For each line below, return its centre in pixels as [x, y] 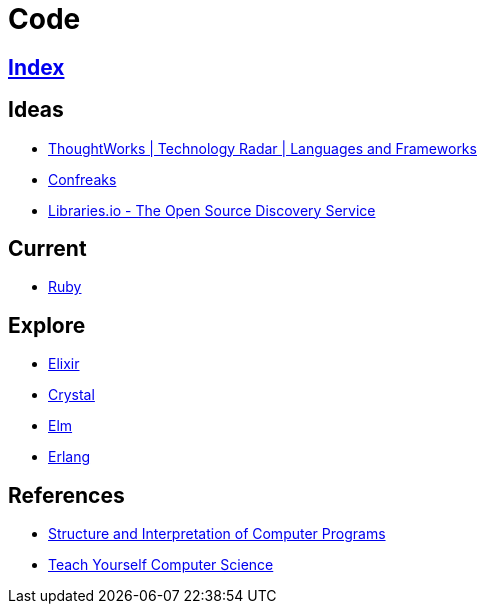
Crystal [71, 395]
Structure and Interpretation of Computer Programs [217, 534]
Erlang [69, 457]
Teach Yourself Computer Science [161, 565]
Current [47, 249]
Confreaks [82, 179]
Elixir [64, 364]
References [66, 495]
